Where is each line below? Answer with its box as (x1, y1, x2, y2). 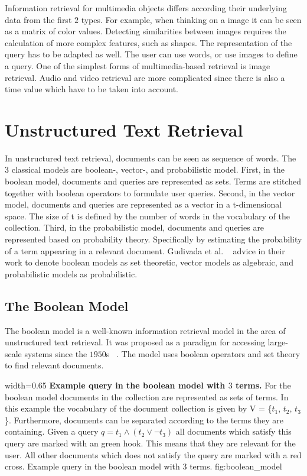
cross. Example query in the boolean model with (5, 460, 180, 472)
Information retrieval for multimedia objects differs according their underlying (5, 2, 287, 14)
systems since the (24, 347, 87, 360)
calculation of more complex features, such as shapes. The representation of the (5, 36, 292, 48)
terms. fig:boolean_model (190, 460, 282, 472)
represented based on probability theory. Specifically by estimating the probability (5, 233, 302, 245)
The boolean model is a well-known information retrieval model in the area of (5, 324, 286, 336)
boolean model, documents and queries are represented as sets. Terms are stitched (5, 175, 302, 187)
